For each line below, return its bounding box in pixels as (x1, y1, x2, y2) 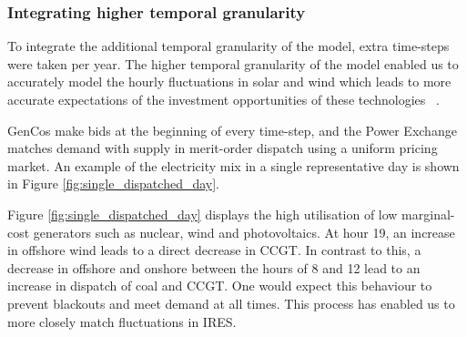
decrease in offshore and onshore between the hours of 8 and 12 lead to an (7, 258, 421, 277)
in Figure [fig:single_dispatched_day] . (7, 174, 220, 193)
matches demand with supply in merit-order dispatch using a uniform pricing (7, 138, 438, 158)
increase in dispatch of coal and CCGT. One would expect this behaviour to (7, 276, 432, 295)
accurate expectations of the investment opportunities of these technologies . (7, 90, 440, 108)
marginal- (401, 204, 455, 223)
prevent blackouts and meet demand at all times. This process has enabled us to (7, 293, 455, 312)
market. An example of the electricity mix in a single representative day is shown (7, 156, 460, 175)
